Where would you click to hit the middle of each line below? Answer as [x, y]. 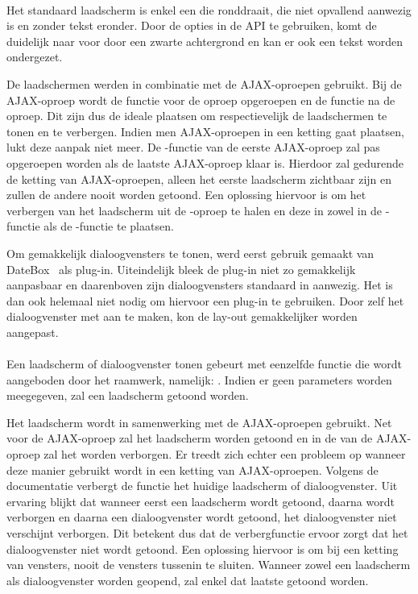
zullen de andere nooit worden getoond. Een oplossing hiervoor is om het [186, 195]
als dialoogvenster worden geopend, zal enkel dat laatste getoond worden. [188, 580]
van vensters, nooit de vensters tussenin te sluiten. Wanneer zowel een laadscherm [209, 565]
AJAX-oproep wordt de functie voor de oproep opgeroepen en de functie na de [201, 100]
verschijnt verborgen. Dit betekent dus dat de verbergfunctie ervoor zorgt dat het [207, 533]
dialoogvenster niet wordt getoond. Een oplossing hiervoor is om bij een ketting [203, 548]
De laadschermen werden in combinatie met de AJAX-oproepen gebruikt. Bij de [204, 83]
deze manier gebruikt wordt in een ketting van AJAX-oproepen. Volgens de [192, 469]
